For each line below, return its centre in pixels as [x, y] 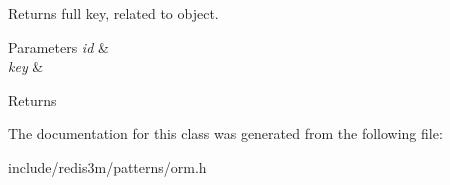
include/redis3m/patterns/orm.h [107, 166]
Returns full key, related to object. [113, 13]
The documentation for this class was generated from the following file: [225, 133]
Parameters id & [58, 46]
